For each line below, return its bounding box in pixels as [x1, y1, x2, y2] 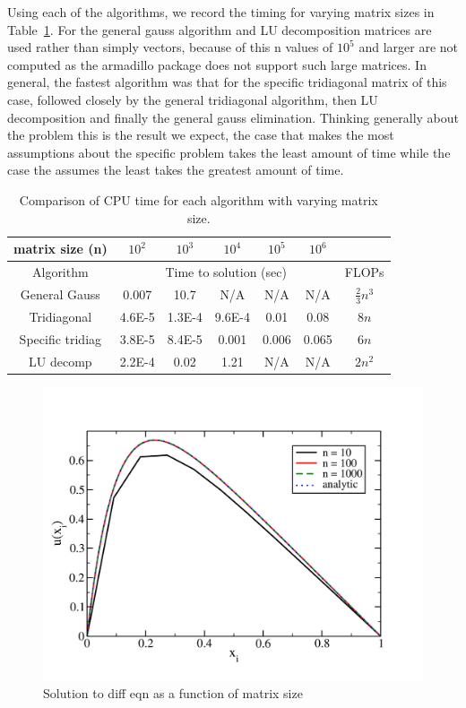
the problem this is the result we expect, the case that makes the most [7, 125, 394, 144]
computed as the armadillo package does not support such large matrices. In [7, 55, 427, 73]
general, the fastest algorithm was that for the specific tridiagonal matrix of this [7, 73, 447, 91]
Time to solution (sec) [165, 262, 287, 281]
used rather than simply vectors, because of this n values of [7, 38, 333, 56]
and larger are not [358, 38, 458, 56]
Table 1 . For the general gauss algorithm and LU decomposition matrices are [7, 20, 432, 39]
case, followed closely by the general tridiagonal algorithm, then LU [7, 90, 378, 108]
